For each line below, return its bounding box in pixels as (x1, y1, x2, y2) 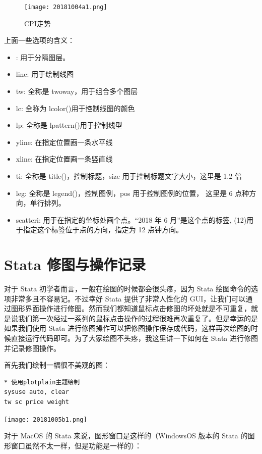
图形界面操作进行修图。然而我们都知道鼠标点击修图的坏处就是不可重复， (11, 303, 251, 314)
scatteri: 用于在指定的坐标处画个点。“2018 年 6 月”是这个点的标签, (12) (16, 214, 247, 225)
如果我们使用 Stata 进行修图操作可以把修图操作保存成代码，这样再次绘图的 (4, 323, 251, 333)
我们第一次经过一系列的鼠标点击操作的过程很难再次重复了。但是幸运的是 (18, 313, 258, 323)
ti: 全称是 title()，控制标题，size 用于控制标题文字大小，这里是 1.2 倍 (16, 171, 242, 181)
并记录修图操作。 (4, 342, 60, 353)
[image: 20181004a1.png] (24, 4, 107, 11)
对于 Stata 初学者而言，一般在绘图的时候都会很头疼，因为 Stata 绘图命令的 (4, 283, 251, 294)
